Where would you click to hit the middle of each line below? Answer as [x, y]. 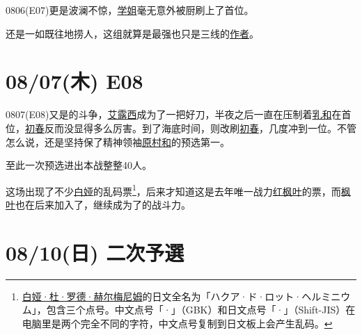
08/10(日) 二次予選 [95, 252]
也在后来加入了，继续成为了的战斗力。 [103, 204]
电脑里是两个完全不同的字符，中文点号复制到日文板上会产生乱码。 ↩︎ [177, 323]
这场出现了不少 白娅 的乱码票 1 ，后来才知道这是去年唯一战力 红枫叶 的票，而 [173, 190]
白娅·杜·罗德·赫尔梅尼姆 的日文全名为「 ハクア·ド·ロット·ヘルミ [176, 296]
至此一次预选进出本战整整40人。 [79, 165]
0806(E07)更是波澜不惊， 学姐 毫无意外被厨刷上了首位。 [130, 10]
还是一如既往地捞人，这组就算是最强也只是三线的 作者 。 [132, 33]
